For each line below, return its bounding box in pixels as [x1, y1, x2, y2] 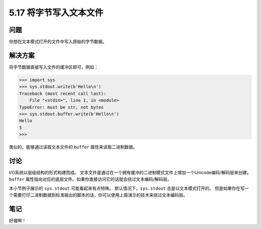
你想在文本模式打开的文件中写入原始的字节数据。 [9, 39, 107, 45]
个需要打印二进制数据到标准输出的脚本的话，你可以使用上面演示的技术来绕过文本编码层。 [9, 192, 188, 198]
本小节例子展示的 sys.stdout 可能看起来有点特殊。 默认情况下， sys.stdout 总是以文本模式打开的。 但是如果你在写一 [9, 185, 249, 191]
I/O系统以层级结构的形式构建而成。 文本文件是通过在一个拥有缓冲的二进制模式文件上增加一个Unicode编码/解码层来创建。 [9, 169, 251, 175]
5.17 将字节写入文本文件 [9, 7, 104, 18]
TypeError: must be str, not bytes [19, 105, 104, 110]
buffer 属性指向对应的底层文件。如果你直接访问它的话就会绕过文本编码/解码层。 [9, 176, 172, 182]
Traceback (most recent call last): [19, 90, 107, 96]
